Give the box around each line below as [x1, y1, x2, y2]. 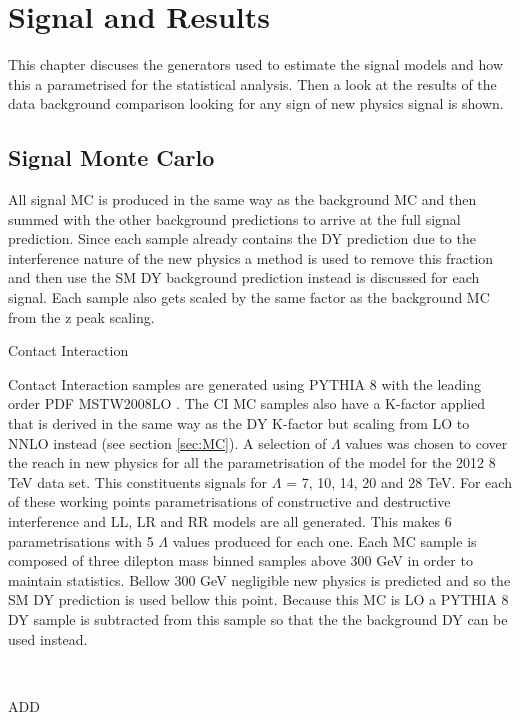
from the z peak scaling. [8, 306, 155, 327]
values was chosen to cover [345, 432, 508, 453]
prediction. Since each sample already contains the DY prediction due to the [8, 228, 476, 249]
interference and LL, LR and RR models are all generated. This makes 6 [8, 511, 452, 532]
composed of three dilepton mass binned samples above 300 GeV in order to [8, 550, 473, 571]
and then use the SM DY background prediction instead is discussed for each [8, 267, 480, 288]
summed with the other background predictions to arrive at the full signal [8, 208, 461, 229]
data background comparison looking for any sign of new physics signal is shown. [8, 93, 504, 114]
